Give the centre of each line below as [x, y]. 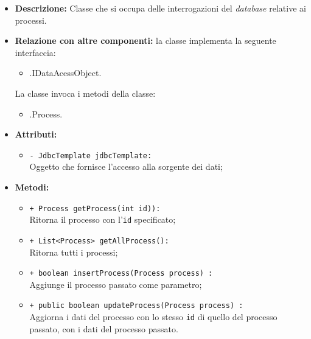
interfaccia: [35, 52]
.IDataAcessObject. [65, 73]
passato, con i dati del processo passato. [104, 328]
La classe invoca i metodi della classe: [85, 93]
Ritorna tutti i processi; [74, 252]
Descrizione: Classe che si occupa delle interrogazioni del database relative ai [160, 8]
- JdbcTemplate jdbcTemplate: [91, 156]
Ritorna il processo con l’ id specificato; [103, 219]
